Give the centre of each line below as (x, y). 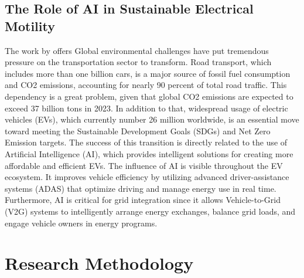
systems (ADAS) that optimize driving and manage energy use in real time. (141, 188)
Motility (30, 26)
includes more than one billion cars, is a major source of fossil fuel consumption (148, 73)
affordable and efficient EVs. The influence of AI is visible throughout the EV (144, 165)
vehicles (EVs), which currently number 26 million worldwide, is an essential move (152, 119)
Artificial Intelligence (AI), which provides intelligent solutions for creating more (149, 153)
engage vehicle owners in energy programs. (81, 223)
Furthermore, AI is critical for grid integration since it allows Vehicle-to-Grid (143, 200)
